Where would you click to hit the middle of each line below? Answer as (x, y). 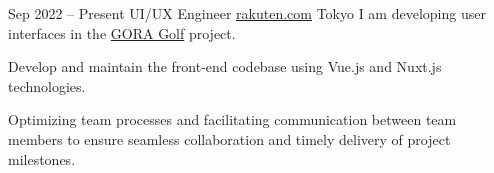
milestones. (42, 158)
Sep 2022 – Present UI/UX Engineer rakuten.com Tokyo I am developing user (247, 13)
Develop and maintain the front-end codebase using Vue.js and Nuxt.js (225, 66)
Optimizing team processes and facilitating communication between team (232, 119)
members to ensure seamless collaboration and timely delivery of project (229, 138)
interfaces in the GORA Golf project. (122, 32)
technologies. (47, 85)
